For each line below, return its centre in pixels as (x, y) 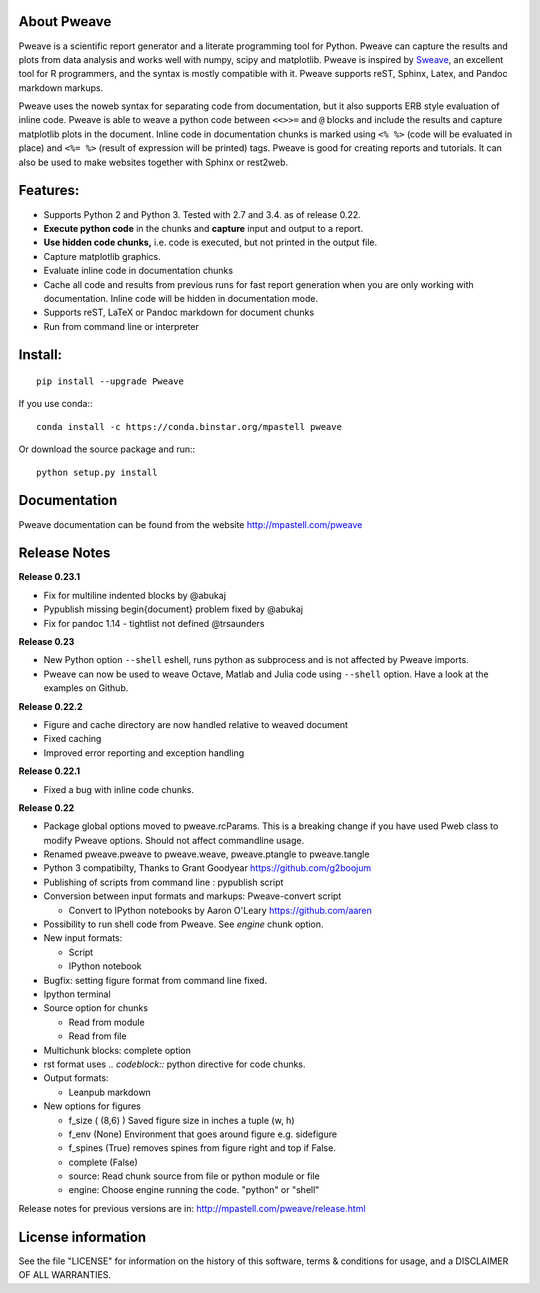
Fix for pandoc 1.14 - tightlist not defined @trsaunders (154, 623)
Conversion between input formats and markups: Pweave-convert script (192, 896)
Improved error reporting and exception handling (144, 752)
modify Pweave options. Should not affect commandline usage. (174, 840)
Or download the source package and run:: (107, 449)
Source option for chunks (96, 1008)
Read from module (106, 1022)
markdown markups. (61, 87)
